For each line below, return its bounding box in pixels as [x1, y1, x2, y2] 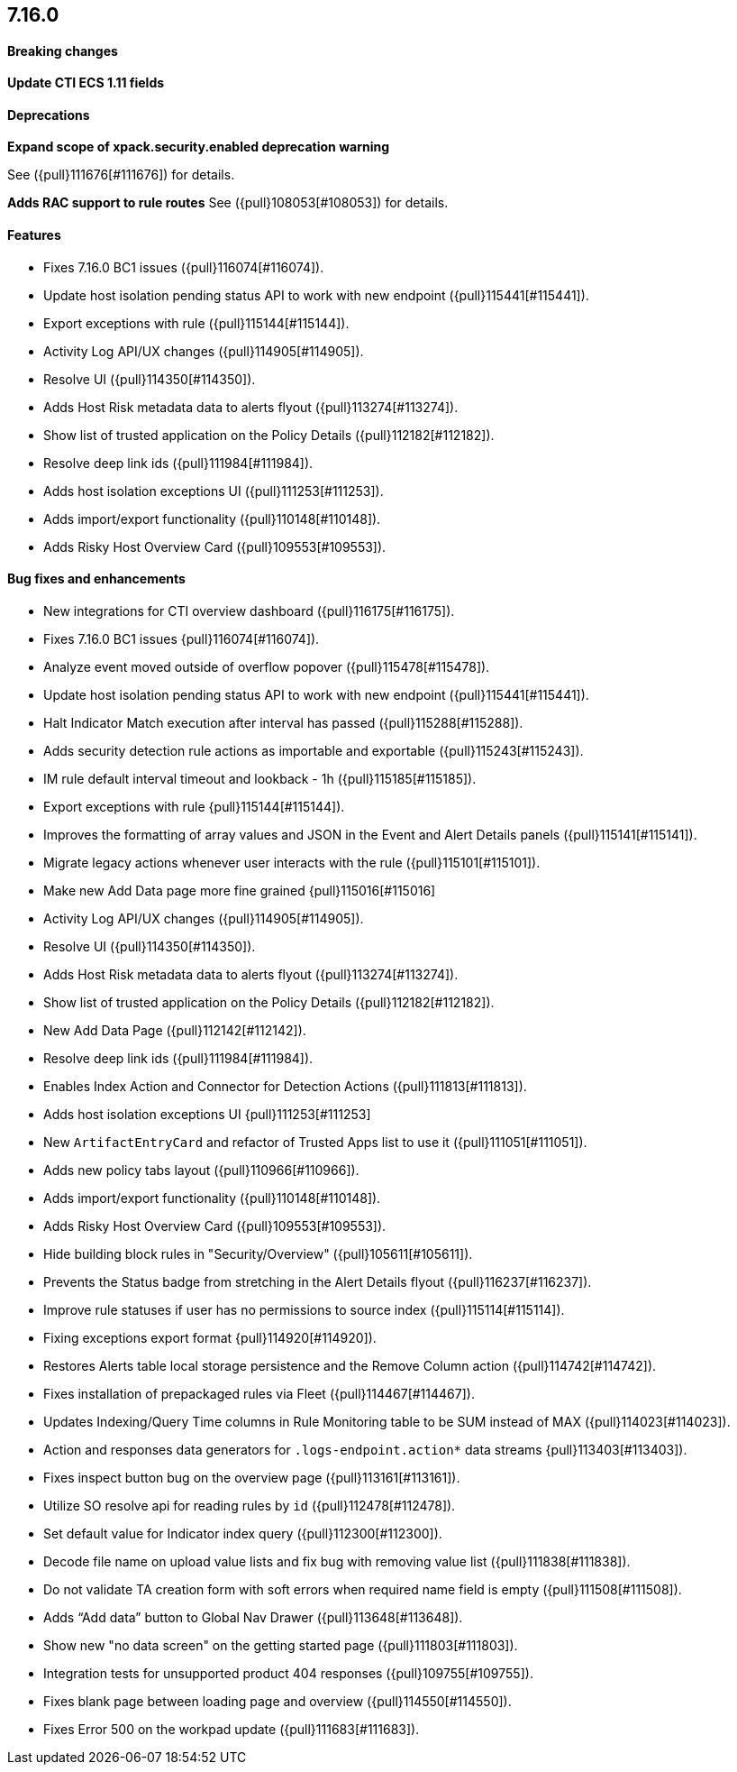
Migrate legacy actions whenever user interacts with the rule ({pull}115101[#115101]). [43, 854, 541, 870]
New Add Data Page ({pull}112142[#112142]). [43, 1022, 306, 1038]
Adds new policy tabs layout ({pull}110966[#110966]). [43, 1161, 359, 1178]
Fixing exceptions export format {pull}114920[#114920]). [43, 1329, 377, 1345]
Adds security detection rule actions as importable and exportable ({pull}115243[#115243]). [43, 742, 584, 758]
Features [7, 227, 61, 243]
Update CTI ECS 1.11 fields [7, 75, 165, 91]
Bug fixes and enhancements [7, 571, 186, 587]
